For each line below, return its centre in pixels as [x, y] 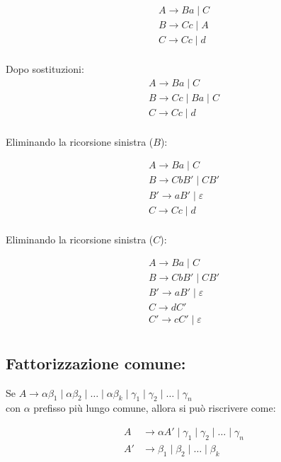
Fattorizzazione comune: [96, 363]
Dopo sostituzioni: [45, 69]
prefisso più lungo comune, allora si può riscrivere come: [155, 408]
